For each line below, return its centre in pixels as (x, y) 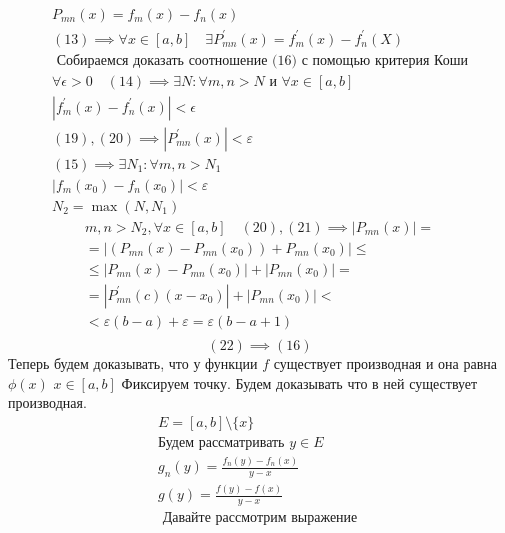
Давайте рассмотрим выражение (260, 518)
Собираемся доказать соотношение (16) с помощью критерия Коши (262, 60)
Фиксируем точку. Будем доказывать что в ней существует (299, 382)
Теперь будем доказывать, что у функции (133, 362)
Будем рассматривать (221, 442)
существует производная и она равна (385, 362)
